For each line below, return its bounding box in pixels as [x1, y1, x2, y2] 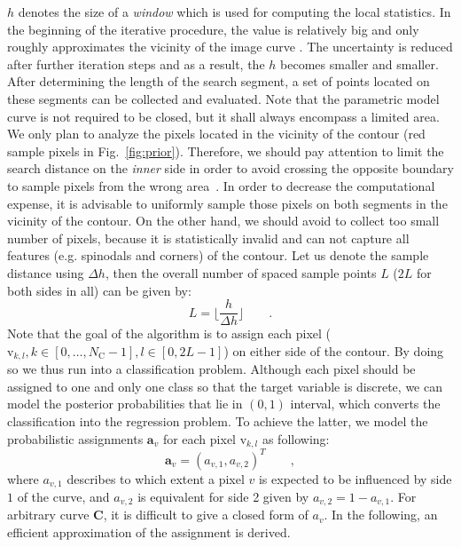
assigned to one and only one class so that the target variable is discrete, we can [7, 377, 442, 395]
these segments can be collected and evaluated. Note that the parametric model [7, 89, 440, 107]
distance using [7, 263, 84, 281]
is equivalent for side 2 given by [137, 487, 309, 505]
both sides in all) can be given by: [7, 281, 191, 299]
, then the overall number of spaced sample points [105, 263, 377, 281]
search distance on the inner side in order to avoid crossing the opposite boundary [7, 159, 454, 178]
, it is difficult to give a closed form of [103, 505, 309, 524]
